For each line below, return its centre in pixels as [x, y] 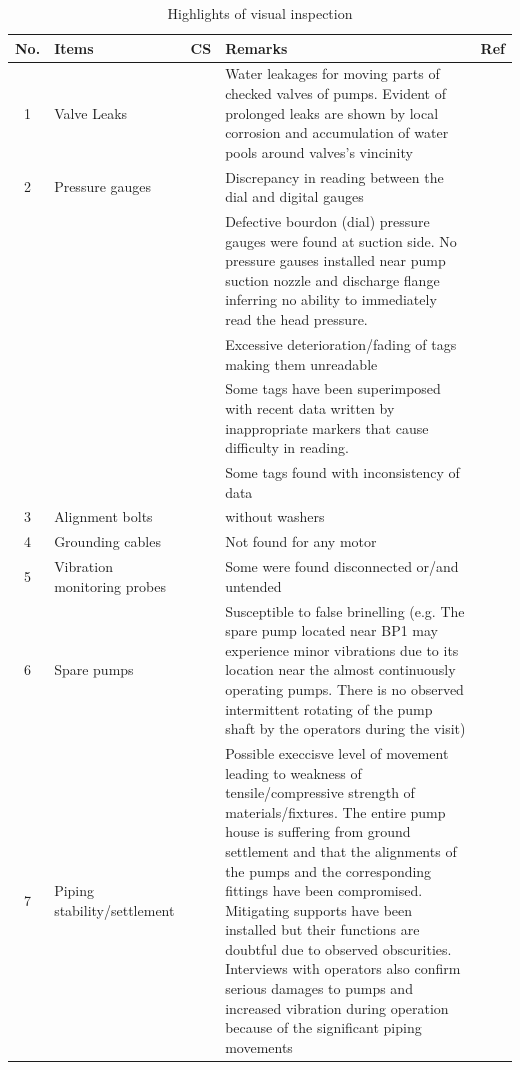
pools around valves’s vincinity [319, 151]
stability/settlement [114, 909]
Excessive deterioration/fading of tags [341, 343]
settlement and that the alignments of [341, 850]
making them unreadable [301, 363]
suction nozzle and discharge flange [332, 279]
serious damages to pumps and [319, 988]
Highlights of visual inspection [260, 13]
